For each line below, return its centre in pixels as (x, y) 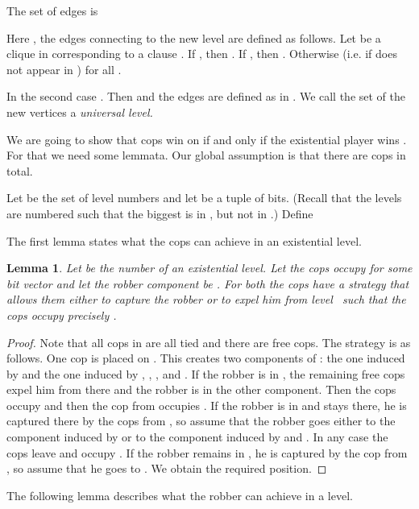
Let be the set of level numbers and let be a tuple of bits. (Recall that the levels (204, 198)
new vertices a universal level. (80, 112)
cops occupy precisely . (62, 315)
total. (20, 170)
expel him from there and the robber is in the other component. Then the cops (201, 389)
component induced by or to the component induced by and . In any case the (197, 437)
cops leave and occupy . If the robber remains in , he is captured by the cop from (207, 452)
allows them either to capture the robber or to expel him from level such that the (206, 299)
